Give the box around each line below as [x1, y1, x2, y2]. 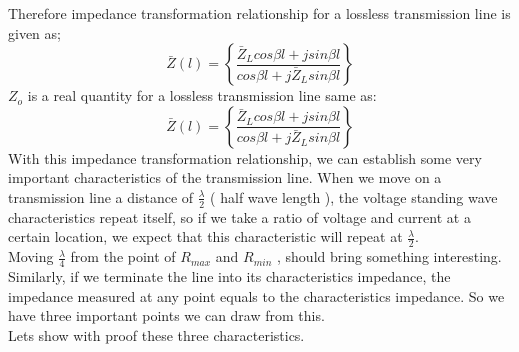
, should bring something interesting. [277, 246, 502, 267]
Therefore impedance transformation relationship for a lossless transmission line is [8, 3, 511, 23]
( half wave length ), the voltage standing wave [210, 186, 498, 207]
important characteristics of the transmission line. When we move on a [8, 167, 442, 188]
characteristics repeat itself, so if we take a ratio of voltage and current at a [8, 206, 471, 227]
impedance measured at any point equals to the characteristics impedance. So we [8, 285, 505, 306]
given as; [8, 22, 61, 43]
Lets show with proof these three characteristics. [8, 324, 305, 345]
